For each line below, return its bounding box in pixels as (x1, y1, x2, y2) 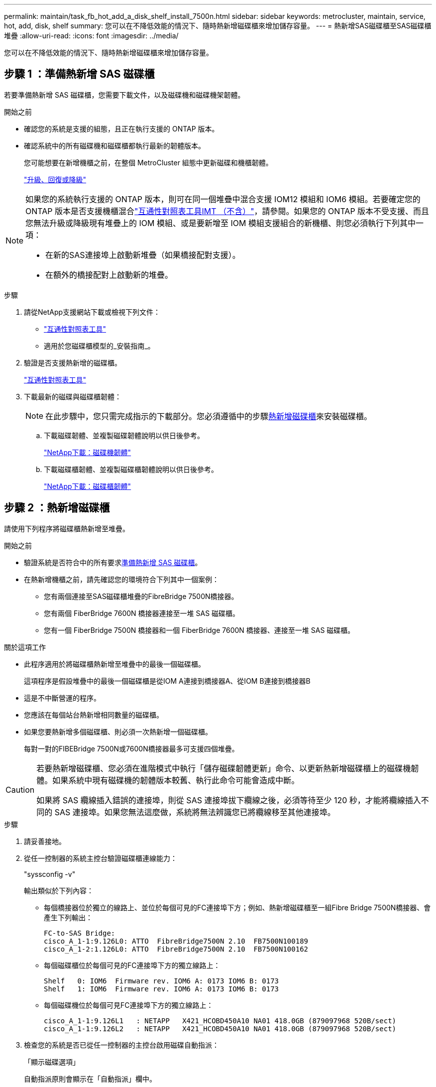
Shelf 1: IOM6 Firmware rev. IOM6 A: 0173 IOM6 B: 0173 (44, 984, 279, 993)
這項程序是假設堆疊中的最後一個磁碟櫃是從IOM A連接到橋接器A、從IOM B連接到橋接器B (24, 676, 311, 685)
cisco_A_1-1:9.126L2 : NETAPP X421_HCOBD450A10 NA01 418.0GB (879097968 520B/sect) (44, 1024, 397, 1033)
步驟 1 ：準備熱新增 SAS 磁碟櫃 (4, 68, 155, 81)
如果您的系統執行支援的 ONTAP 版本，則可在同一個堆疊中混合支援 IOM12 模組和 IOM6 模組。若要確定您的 (25, 194, 421, 204)
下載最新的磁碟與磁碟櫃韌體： (24, 392, 121, 401)
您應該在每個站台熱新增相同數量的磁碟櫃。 (24, 710, 163, 719)
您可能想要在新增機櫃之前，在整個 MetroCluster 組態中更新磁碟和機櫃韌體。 (24, 158, 273, 167)
